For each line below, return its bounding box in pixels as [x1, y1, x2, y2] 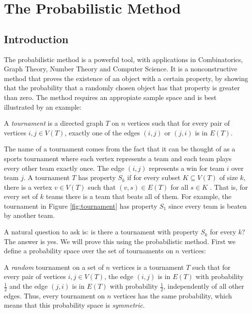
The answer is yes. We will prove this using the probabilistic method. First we [4, 236, 236, 246]
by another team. [4, 210, 55, 220]
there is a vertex [4, 181, 52, 192]
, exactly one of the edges [64, 127, 140, 137]
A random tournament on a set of [4, 262, 104, 272]
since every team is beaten [168, 200, 247, 211]
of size [219, 172, 238, 182]
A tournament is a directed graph [4, 118, 103, 128]
